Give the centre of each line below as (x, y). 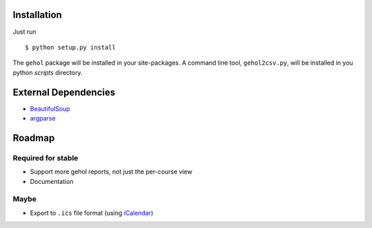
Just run (24, 32)
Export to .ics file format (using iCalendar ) (92, 213)
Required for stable (45, 158)
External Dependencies (64, 92)
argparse (43, 118)
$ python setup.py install (71, 47)
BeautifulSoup (50, 108)
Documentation (52, 181)
